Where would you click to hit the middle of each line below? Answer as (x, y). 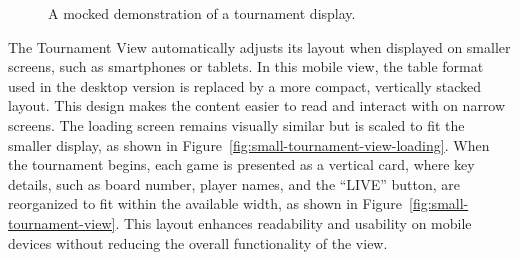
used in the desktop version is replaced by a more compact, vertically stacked (244, 85)
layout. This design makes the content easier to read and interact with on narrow (257, 105)
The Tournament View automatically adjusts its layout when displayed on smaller (259, 46)
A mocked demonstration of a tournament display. (202, 13)
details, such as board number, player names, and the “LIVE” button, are (234, 183)
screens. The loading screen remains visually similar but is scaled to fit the (236, 124)
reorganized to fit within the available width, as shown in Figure (205, 203)
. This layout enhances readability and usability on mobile (293, 222)
